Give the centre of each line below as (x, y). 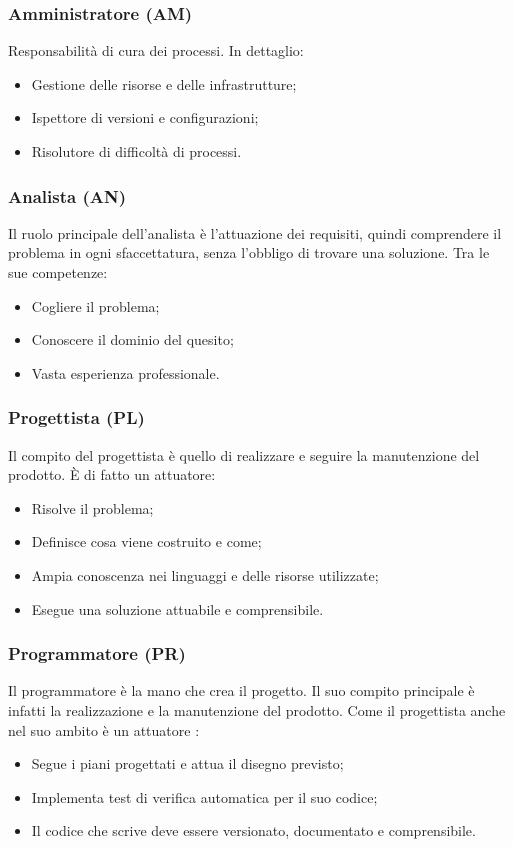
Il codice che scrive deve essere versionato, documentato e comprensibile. (253, 830)
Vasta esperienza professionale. (125, 372)
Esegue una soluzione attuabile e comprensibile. (177, 608)
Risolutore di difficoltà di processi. (136, 151)
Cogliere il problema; (95, 305)
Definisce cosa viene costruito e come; (146, 541)
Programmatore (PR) (97, 653)
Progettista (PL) (76, 417)
